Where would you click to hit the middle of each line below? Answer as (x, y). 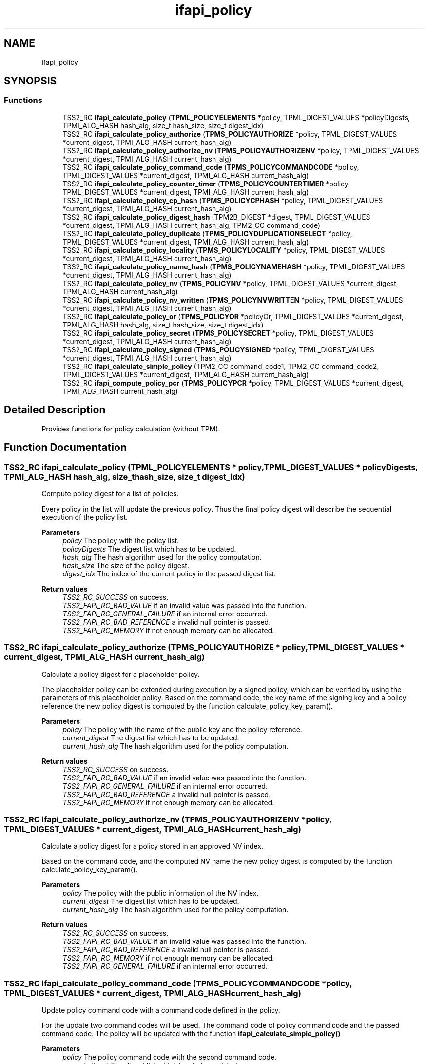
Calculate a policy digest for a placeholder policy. (121, 674)
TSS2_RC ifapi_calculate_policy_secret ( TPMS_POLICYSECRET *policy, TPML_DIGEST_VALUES (218, 333)
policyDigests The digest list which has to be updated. (149, 549)
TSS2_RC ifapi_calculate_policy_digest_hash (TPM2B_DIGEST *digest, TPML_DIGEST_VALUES (216, 217)
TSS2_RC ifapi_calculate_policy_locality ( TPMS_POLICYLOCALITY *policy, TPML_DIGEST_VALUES (224, 250)
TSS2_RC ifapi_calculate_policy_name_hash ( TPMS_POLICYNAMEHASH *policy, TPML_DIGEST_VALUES (234, 266)
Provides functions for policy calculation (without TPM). (131, 429)
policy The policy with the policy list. (121, 540)
